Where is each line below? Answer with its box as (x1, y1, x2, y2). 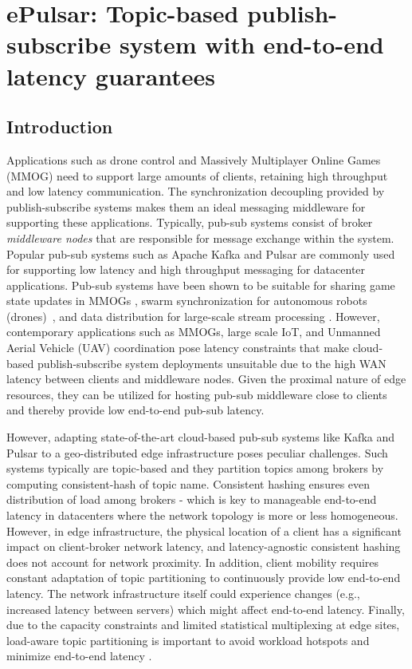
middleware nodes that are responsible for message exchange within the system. (6, 229, 394, 246)
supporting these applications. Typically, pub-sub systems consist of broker (6, 214, 373, 231)
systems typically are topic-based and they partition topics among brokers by (6, 460, 384, 477)
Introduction (6, 114, 113, 139)
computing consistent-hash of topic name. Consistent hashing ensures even (6, 475, 371, 492)
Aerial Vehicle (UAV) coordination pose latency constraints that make (6, 339, 350, 356)
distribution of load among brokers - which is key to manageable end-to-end (6, 491, 377, 508)
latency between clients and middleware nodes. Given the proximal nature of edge (6, 370, 406, 387)
